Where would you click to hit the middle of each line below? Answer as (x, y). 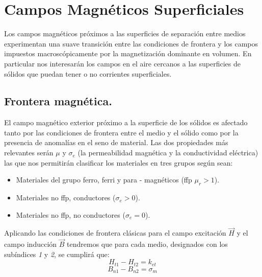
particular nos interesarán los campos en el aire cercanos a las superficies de (123, 63)
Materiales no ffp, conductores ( (66, 198)
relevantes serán (29, 153)
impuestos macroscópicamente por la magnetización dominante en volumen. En (128, 53)
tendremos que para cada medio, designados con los (147, 244)
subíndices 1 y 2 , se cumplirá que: (57, 254)
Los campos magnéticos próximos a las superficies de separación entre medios (125, 33)
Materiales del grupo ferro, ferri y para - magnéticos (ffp (104, 180)
